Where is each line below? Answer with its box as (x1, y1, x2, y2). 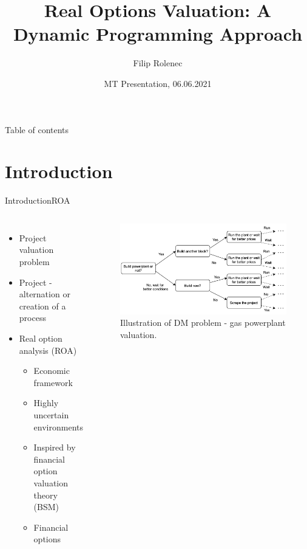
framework (33, 376, 73, 388)
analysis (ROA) (19, 344, 77, 356)
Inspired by (33, 441, 76, 454)
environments (33, 420, 83, 433)
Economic (33, 364, 70, 377)
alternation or (19, 288, 70, 300)
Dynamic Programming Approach (13, 21, 303, 46)
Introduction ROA (5, 194, 70, 207)
